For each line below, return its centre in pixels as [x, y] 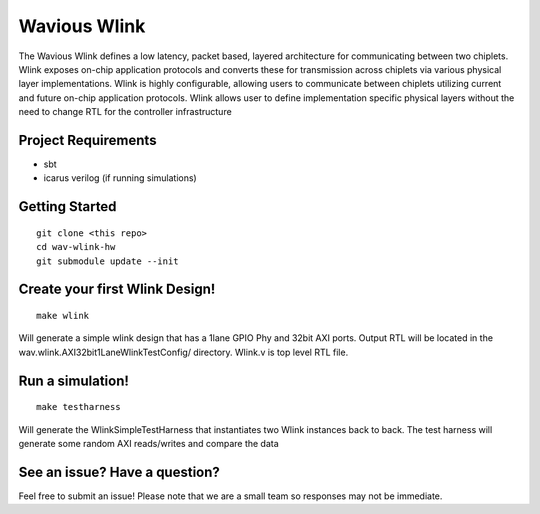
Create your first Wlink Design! [117, 289]
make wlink [63, 315]
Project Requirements [87, 140]
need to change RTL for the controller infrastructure [125, 112]
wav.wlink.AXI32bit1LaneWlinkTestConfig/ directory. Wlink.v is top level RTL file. [183, 352]
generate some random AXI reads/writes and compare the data [148, 443]
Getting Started [67, 206]
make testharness [78, 407]
